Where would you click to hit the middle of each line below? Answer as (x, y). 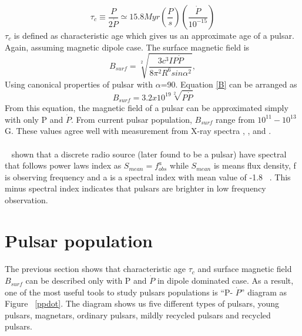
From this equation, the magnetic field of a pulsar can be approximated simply (147, 108)
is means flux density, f (255, 165)
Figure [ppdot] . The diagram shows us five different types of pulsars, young (142, 303)
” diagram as (264, 292)
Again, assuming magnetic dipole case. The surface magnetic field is (127, 47)
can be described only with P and (86, 280)
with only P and (34, 119)
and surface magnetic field (245, 269)
